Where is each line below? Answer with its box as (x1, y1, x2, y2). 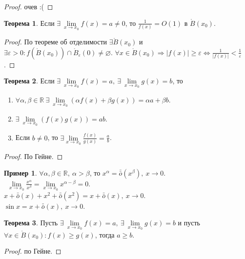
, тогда (95, 229, 115, 239)
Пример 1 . (4, 167, 37, 178)
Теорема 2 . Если (4, 76, 55, 86)
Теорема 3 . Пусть (4, 218, 58, 228)
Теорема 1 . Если (4, 18, 55, 28)
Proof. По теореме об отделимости (4, 37, 107, 47)
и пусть (178, 218, 200, 228)
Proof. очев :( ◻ (4, 1, 53, 11)
